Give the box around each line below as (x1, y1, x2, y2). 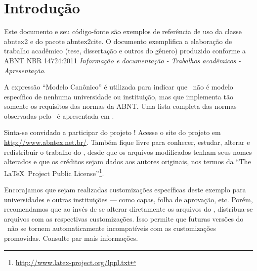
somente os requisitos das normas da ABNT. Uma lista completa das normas (4, 101, 237, 111)
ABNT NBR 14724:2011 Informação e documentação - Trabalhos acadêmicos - (4, 55, 241, 65)
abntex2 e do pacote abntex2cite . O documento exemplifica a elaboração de (4, 36, 232, 46)
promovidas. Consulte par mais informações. (4, 233, 138, 243)
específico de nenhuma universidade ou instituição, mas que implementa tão (4, 91, 233, 101)
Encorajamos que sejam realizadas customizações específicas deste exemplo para (4, 184, 246, 195)
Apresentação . (4, 65, 46, 75)
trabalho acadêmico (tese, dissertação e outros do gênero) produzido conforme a (4, 45, 246, 56)
